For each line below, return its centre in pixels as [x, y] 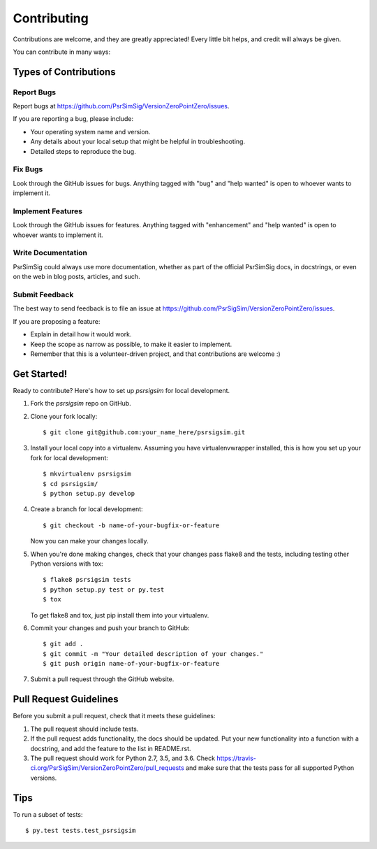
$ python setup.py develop [89, 493]
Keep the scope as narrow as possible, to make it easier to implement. [131, 344]
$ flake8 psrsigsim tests [87, 580]
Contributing [51, 18]
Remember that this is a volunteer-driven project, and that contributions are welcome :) [155, 354]
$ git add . [63, 644]
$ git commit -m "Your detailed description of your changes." [153, 654]
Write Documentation [50, 253]
